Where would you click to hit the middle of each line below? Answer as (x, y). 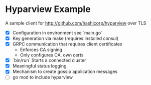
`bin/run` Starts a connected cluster (49, 60)
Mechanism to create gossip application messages (65, 71)
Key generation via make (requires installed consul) (65, 38)
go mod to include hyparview (43, 77)
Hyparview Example (48, 9)
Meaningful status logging (39, 66)
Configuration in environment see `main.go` (57, 32)
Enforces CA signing (41, 50)
